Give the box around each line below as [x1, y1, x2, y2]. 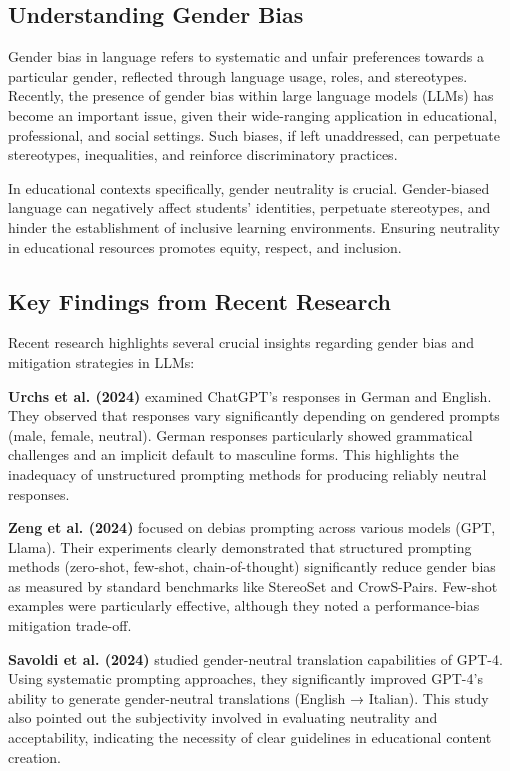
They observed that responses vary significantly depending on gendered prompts [8, 405, 500, 426]
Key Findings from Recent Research [8, 285, 391, 316]
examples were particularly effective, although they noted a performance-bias [8, 595, 480, 616]
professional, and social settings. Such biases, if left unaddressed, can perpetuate [8, 124, 500, 145]
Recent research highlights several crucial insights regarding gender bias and [8, 332, 475, 353]
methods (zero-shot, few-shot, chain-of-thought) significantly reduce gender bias [8, 556, 496, 577]
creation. [8, 746, 61, 767]
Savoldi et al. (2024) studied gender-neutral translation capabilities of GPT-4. [8, 648, 503, 669]
